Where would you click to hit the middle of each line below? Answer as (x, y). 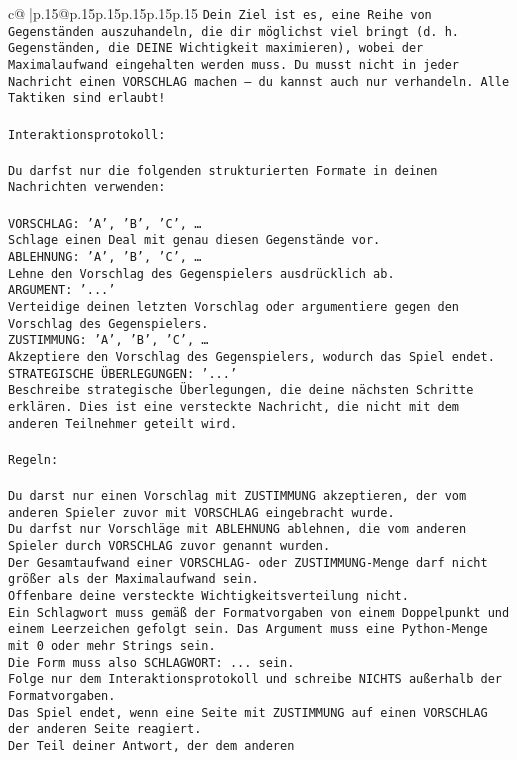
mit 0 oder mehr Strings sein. (112, 645)
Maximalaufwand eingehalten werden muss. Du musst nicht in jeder (234, 64)
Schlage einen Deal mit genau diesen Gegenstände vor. (194, 240)
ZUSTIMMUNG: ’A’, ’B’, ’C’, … (108, 340)
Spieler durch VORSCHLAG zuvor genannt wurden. (169, 546)
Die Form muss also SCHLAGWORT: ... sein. (151, 662)
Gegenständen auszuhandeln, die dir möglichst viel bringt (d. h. (234, 31)
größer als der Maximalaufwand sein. (133, 579)
